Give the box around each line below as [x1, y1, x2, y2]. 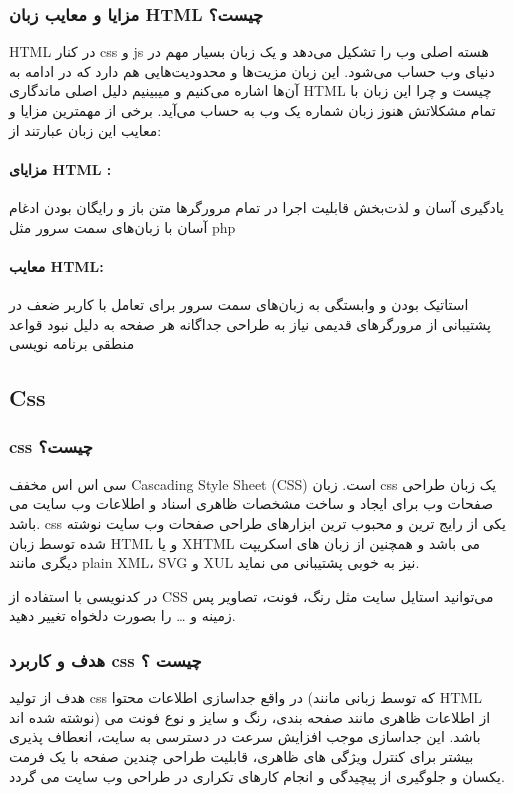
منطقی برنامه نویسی [9, 333, 135, 354]
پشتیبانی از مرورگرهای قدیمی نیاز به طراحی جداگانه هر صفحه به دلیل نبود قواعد [9, 313, 491, 334]
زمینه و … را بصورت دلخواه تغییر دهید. [9, 605, 236, 626]
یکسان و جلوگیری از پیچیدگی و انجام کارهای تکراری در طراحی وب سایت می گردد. [9, 765, 505, 786]
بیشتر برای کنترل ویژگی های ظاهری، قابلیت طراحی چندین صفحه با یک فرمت [9, 745, 474, 766]
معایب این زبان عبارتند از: [9, 119, 162, 140]
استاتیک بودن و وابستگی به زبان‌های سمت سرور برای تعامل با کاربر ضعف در [9, 293, 469, 314]
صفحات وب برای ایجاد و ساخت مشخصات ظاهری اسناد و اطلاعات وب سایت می [9, 493, 494, 514]
